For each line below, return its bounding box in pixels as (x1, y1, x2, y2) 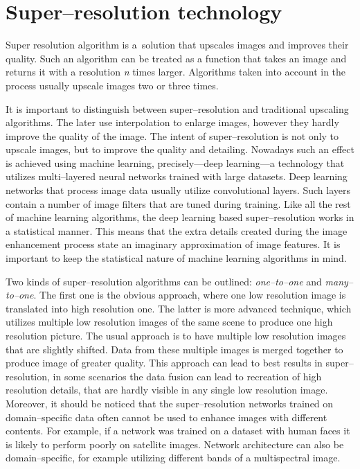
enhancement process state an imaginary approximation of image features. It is (6, 237, 341, 251)
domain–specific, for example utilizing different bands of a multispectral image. (6, 450, 341, 465)
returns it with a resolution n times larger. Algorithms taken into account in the (6, 64, 346, 79)
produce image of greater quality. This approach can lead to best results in (6, 355, 323, 370)
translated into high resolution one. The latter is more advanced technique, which (6, 301, 352, 315)
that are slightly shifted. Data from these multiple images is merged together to (6, 342, 343, 356)
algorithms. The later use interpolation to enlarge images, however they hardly (6, 115, 339, 130)
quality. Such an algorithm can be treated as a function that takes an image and (6, 51, 347, 65)
